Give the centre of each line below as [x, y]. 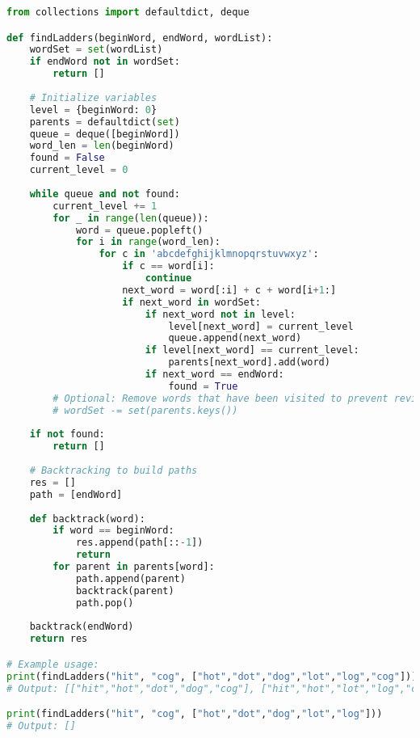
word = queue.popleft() [139, 230]
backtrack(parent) [125, 590]
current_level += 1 [105, 206]
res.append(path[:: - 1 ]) [139, 543]
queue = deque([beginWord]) [105, 134]
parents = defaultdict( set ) [105, 122]
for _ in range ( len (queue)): [131, 218]
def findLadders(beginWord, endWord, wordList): [140, 38]
